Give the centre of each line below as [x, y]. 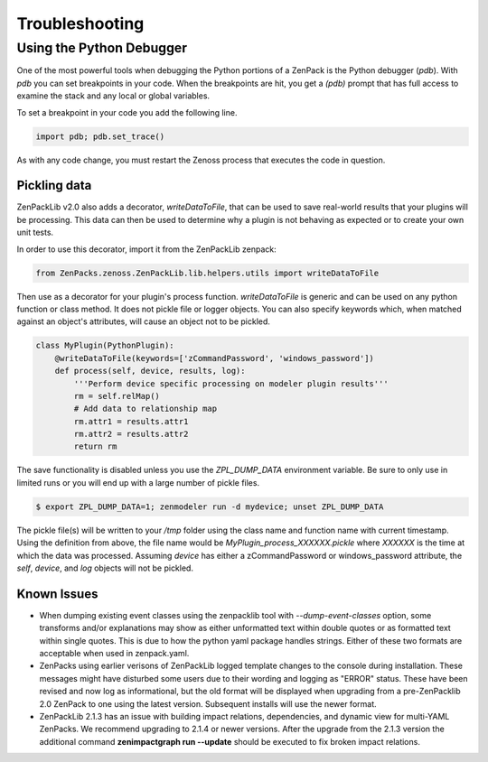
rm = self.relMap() [117, 396]
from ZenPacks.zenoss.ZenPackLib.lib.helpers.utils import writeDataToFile [207, 273]
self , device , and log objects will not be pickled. [105, 568]
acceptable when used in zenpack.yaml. [114, 654]
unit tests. [35, 232]
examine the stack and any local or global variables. [113, 96]
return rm [95, 446]
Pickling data [54, 186]
